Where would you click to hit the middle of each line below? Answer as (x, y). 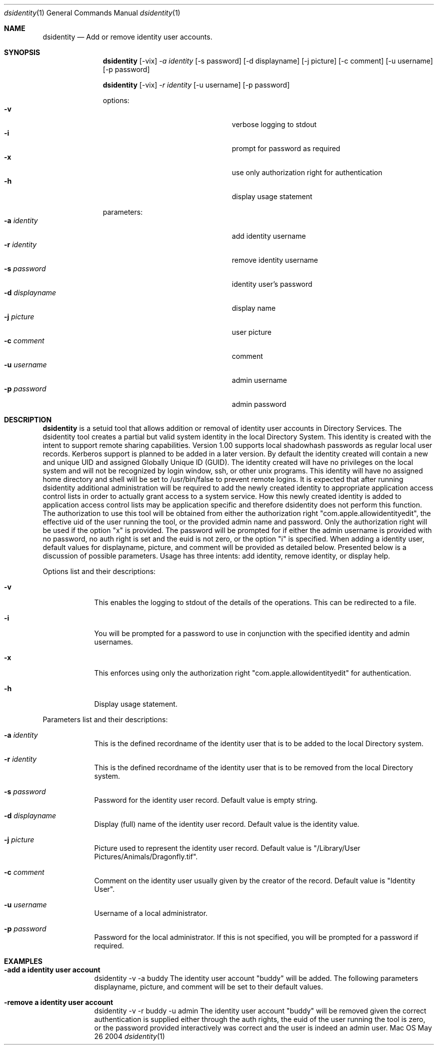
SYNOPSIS (22, 52)
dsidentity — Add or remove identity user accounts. (127, 37)
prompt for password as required (286, 148)
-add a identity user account (52, 970)
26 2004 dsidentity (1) (129, 1036)
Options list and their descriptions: (99, 571)
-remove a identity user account (59, 1002)
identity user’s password (272, 284)
